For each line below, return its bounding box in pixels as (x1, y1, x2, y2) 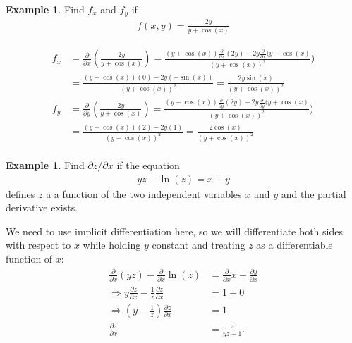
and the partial (281, 186, 346, 201)
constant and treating (152, 237, 245, 252)
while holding (83, 237, 141, 252)
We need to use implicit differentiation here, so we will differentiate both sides (6, 223, 343, 238)
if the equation (116, 158, 180, 173)
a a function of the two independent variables (46, 186, 242, 201)
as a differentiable (256, 237, 333, 252)
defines (6, 186, 35, 201)
